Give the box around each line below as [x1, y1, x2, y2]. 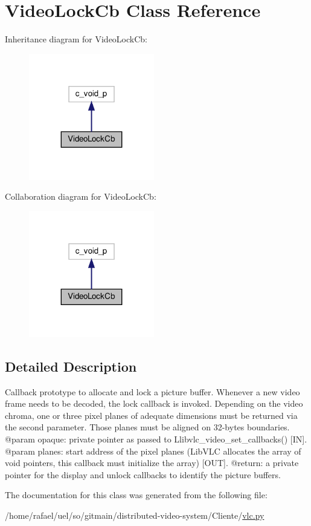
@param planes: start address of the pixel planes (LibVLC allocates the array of [5, 444, 301, 457]
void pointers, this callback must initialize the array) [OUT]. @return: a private [5, 456, 299, 469]
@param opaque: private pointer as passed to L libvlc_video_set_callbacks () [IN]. [5, 432, 307, 445]
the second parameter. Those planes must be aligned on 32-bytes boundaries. [5, 421, 290, 433]
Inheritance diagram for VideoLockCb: [5, 33, 147, 45]
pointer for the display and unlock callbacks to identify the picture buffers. [5, 468, 281, 481]
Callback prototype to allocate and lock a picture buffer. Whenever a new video [5, 385, 300, 398]
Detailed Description [5, 357, 137, 375]
